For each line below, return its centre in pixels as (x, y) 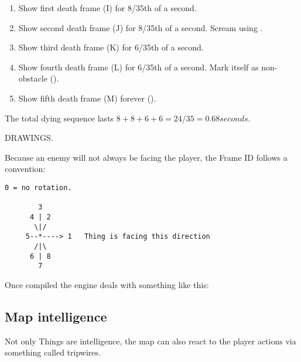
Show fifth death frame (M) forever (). (87, 98)
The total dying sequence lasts (59, 118)
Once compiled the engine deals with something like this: (107, 284)
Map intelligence (56, 316)
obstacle (33, 78)
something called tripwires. (53, 352)
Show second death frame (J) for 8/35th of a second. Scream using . (141, 27)
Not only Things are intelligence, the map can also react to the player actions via (150, 341)
